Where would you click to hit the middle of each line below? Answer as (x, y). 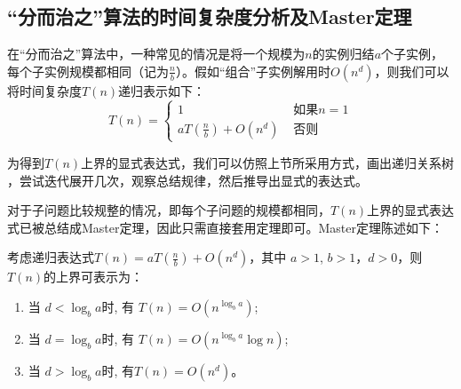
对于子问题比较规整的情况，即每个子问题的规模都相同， (169, 210)
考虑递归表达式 (51, 257)
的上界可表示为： (94, 277)
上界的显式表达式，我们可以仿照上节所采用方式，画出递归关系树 (268, 162)
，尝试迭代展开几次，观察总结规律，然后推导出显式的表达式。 (187, 180)
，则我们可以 (412, 71)
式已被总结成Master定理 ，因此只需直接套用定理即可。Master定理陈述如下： (226, 227)
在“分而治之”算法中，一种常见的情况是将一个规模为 (156, 54)
